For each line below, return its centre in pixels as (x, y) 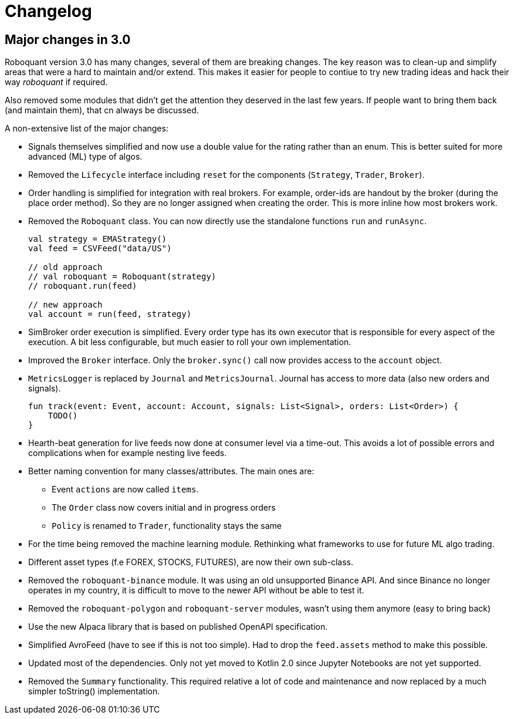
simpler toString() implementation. (94, 691)
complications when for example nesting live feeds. (128, 453)
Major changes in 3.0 (68, 39)
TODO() (63, 416)
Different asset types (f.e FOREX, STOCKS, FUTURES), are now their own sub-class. (191, 562)
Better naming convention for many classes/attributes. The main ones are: (171, 471)
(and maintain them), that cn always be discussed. (102, 110)
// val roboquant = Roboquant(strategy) (122, 277)
